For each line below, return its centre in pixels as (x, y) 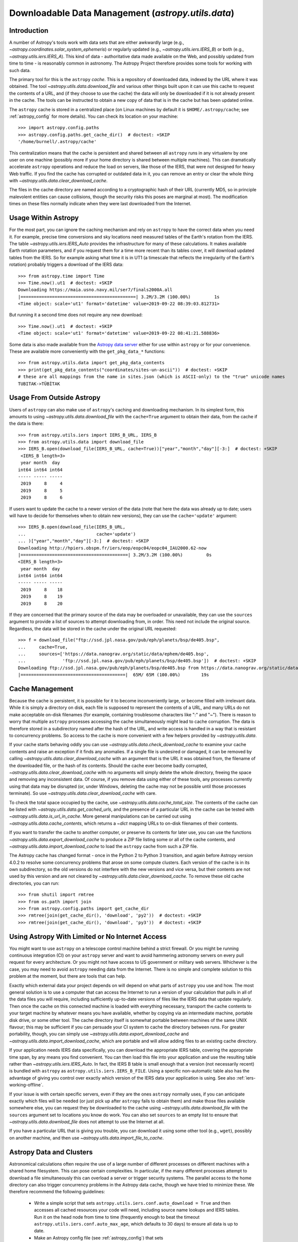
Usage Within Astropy (44, 218)
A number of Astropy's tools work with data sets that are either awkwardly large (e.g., (97, 43)
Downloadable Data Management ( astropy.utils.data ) (122, 13)
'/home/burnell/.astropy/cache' (57, 142)
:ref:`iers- (246, 1078)
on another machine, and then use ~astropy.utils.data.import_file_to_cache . (86, 1138)
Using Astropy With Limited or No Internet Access (88, 936)
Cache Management (41, 689)
